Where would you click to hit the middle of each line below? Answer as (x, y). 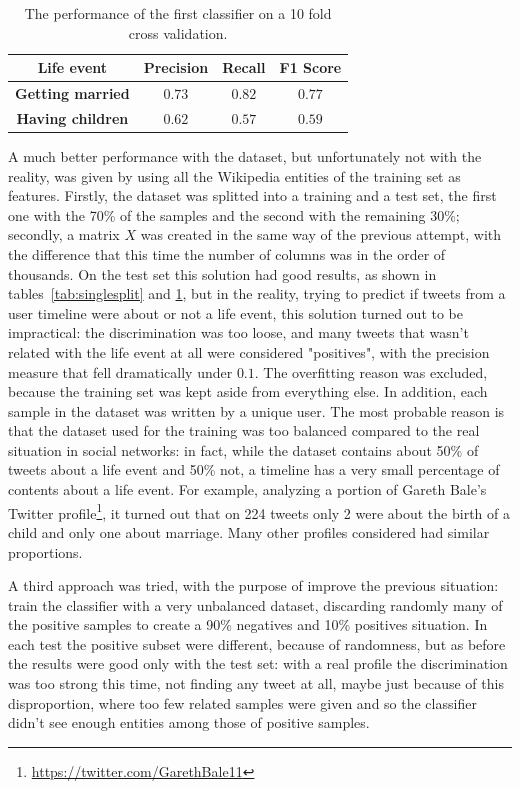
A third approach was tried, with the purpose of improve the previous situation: (253, 585)
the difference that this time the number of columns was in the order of (227, 253)
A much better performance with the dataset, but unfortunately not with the (245, 155)
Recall (244, 67)
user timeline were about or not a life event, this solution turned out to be (235, 312)
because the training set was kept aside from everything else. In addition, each (248, 391)
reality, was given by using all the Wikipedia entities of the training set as (234, 175)
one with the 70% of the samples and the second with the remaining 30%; (234, 214)
